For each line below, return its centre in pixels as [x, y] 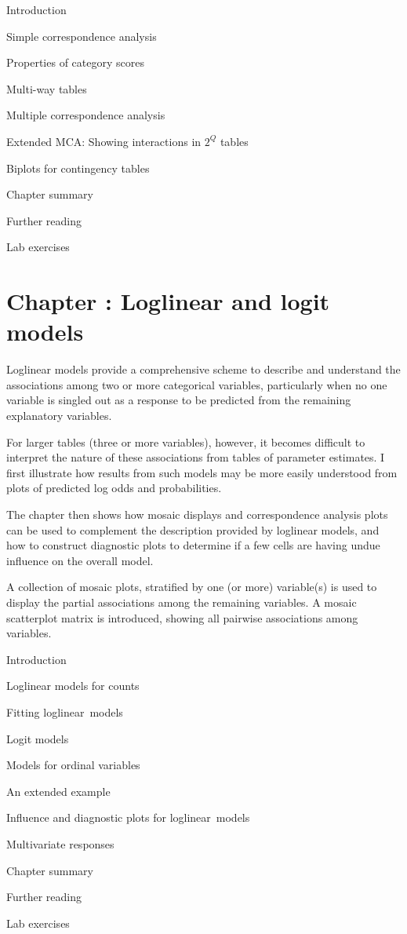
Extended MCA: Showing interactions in [104, 141]
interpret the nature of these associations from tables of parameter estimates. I [196, 457]
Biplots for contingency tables [78, 168]
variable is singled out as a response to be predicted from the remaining [179, 400]
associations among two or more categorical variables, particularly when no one [197, 384]
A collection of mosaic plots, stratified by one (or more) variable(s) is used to [192, 587]
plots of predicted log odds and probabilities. [114, 488]
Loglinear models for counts [73, 686]
